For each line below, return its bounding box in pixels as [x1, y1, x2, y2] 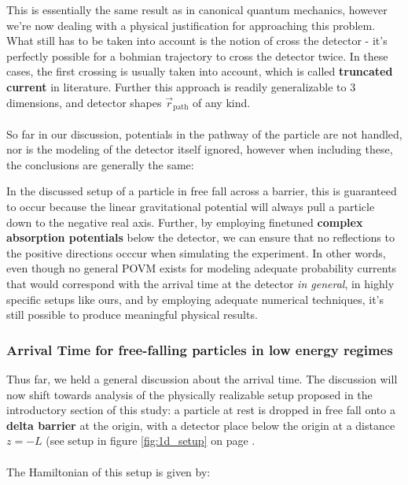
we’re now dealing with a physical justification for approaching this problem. [6, 17, 376, 33]
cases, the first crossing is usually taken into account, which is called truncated [6, 63, 393, 80]
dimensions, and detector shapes [6, 94, 162, 110]
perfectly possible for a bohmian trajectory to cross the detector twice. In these [6, 47, 388, 64]
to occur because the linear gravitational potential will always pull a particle [6, 198, 375, 214]
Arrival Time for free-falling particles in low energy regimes [6, 339, 393, 359]
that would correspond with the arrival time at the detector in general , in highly [6, 275, 395, 291]
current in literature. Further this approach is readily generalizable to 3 [6, 78, 356, 94]
